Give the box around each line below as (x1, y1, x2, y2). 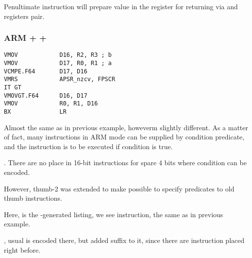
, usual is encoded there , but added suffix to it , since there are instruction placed (4, 235, 245, 245)
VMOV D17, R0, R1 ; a (4, 60, 112, 67)
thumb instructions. (4, 193, 62, 203)
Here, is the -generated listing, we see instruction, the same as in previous (4, 209, 223, 219)
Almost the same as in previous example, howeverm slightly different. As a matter (4, 122, 249, 132)
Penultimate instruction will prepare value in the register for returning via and (4, 1, 238, 11)
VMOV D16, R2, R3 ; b (4, 52, 112, 59)
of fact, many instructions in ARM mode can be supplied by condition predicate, (4, 132, 245, 142)
